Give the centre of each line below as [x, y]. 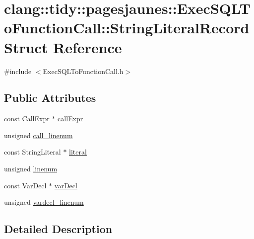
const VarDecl [25, 185]
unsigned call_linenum [38, 135]
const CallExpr [27, 119]
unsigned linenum [31, 169]
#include [18, 71]
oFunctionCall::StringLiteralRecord [127, 28]
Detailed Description [58, 229]
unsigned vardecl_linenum [44, 202]
